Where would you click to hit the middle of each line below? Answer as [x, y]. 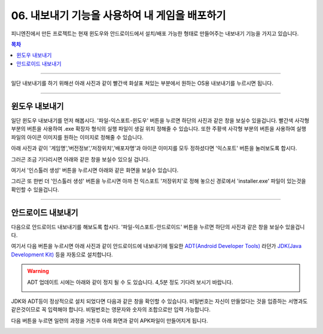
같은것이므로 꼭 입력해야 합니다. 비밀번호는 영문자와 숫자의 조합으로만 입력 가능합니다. [111, 310]
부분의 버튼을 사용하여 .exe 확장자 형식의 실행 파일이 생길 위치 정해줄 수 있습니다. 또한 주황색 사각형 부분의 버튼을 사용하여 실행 [159, 129]
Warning [38, 271]
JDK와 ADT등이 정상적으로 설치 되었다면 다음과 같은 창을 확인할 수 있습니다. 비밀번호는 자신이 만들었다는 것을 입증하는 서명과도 [159, 301]
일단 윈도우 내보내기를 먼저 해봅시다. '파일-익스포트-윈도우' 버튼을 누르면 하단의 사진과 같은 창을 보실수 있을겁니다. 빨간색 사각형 [160, 121]
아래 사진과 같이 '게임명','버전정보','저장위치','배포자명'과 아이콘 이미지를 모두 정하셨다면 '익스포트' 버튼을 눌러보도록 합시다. [154, 148]
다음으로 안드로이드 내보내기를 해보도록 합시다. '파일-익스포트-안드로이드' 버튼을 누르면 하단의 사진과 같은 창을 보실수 [147, 226]
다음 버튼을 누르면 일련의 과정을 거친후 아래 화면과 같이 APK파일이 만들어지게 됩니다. [110, 320]
